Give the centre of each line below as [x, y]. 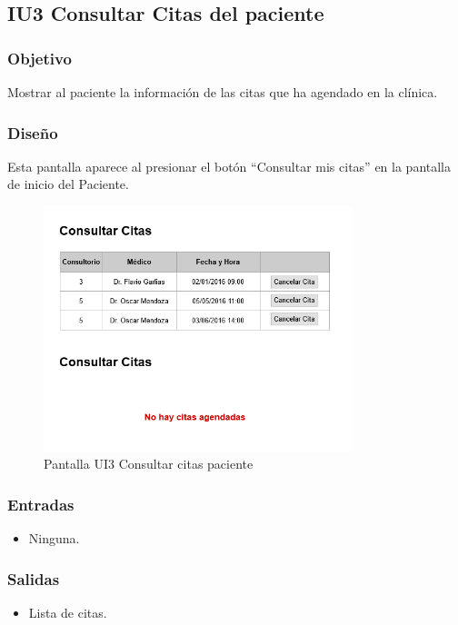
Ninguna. [54, 538]
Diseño [33, 132]
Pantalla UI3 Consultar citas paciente [149, 464]
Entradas [41, 504]
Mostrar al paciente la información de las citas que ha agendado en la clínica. [223, 92]
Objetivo [40, 58]
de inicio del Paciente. [68, 184]
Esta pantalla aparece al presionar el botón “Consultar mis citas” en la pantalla [229, 166]
